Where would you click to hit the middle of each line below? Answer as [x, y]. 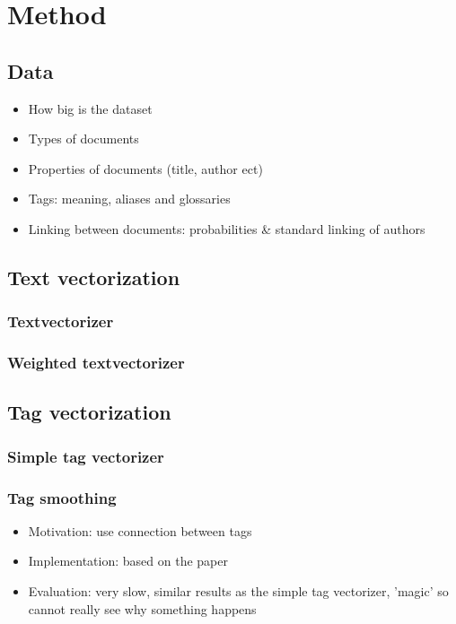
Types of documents [83, 139]
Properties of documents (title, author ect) [145, 168]
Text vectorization [94, 277]
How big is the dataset [90, 108]
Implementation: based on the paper [128, 561]
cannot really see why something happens [142, 608]
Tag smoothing [62, 497]
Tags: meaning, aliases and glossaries [129, 199]
